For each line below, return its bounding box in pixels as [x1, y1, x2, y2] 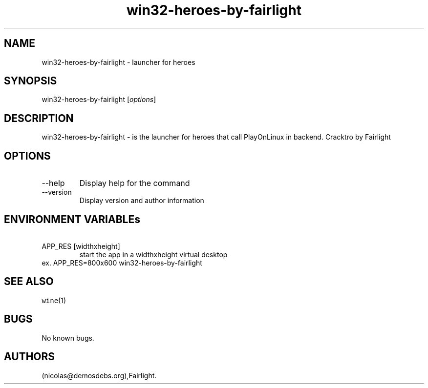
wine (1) [42, 296, 66, 305]
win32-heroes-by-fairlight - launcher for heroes [42, 58, 195, 66]
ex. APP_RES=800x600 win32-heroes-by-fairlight [42, 258, 202, 267]
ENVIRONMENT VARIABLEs [4, 213, 140, 225]
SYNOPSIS [4, 75, 57, 87]
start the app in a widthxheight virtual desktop [79, 250, 228, 259]
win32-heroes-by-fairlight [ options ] [42, 95, 156, 104]
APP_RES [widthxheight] [42, 242, 120, 250]
